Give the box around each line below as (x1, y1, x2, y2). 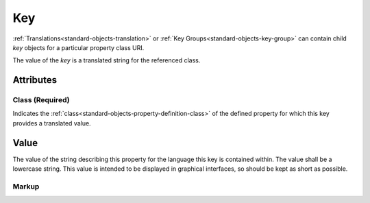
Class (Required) (12, 95, 70, 105)
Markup (12, 182, 40, 191)
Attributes (12, 74, 58, 86)
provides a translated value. (12, 119, 92, 127)
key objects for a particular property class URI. (12, 43, 145, 51)
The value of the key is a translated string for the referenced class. (12, 56, 201, 64)
